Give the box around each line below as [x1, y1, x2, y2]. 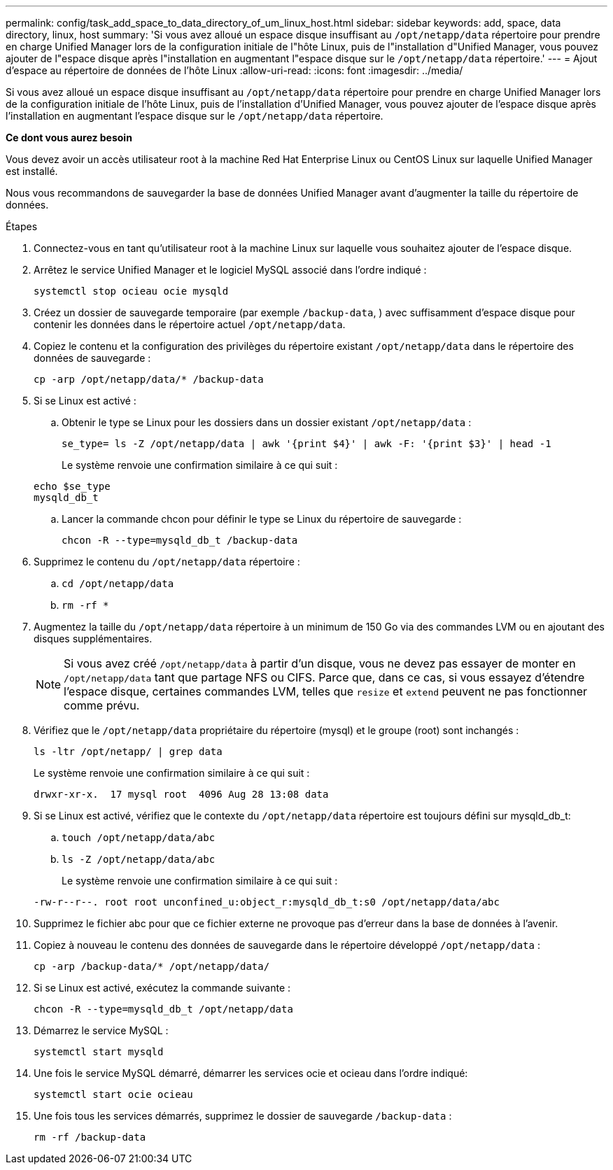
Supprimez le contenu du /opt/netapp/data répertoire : [34, 556, 300, 568]
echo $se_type [34, 481, 111, 492]
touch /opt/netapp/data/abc [62, 832, 216, 843]
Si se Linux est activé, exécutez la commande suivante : [34, 982, 291, 994]
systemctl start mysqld [34, 1046, 164, 1057]
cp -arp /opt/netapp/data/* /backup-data [34, 374, 264, 385]
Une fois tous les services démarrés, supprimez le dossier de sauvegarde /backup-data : [34, 1110, 452, 1122]
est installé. [6, 165, 58, 177]
